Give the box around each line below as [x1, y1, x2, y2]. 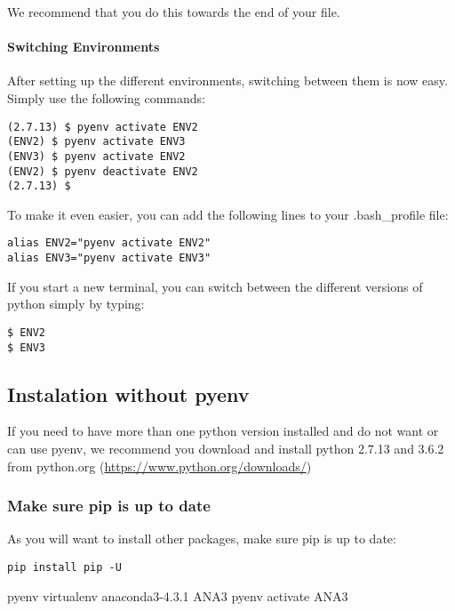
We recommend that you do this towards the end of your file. [7, 3, 340, 20]
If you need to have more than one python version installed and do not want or [7, 422, 439, 440]
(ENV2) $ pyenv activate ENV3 [7, 135, 186, 149]
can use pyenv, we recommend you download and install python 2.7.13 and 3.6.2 [7, 439, 444, 458]
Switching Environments [7, 37, 160, 56]
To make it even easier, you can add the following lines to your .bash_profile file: [7, 205, 449, 223]
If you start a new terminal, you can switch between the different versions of [7, 277, 423, 295]
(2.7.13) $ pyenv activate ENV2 [7, 120, 198, 133]
